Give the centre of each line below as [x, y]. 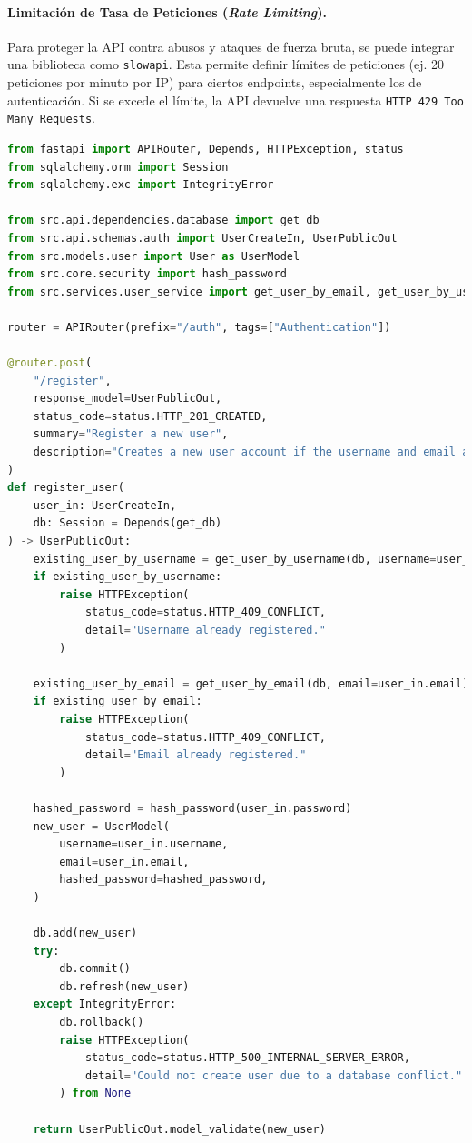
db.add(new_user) [85, 933]
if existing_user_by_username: [128, 577]
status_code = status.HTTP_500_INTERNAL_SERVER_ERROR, [247, 1058]
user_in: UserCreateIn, [105, 505]
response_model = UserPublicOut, [128, 399]
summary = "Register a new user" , [131, 434]
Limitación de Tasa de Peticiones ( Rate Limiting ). [167, 11]
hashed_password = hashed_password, [163, 880]
